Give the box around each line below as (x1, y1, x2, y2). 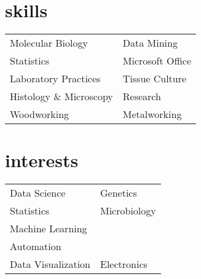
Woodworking (10, 107, 69, 122)
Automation (10, 239, 61, 254)
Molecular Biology (10, 36, 88, 50)
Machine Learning (10, 221, 87, 236)
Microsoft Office (122, 53, 192, 68)
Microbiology (100, 203, 156, 218)
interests (5, 147, 79, 173)
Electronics (100, 257, 148, 272)
